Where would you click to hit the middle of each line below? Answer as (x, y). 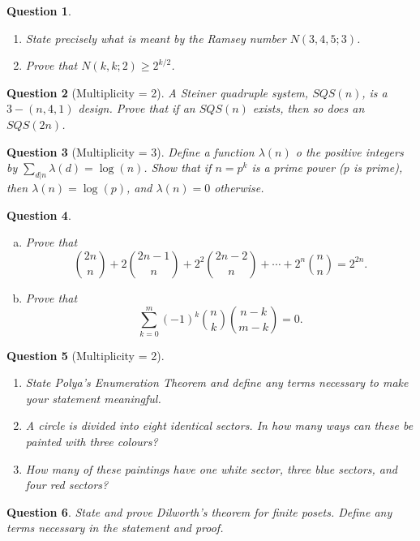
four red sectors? (67, 485)
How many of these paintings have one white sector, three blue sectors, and (212, 468)
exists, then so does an (309, 108)
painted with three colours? (92, 442)
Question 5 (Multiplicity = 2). (86, 355)
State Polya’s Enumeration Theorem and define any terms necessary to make (217, 382)
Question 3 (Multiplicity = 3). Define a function (131, 151)
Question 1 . (39, 11)
